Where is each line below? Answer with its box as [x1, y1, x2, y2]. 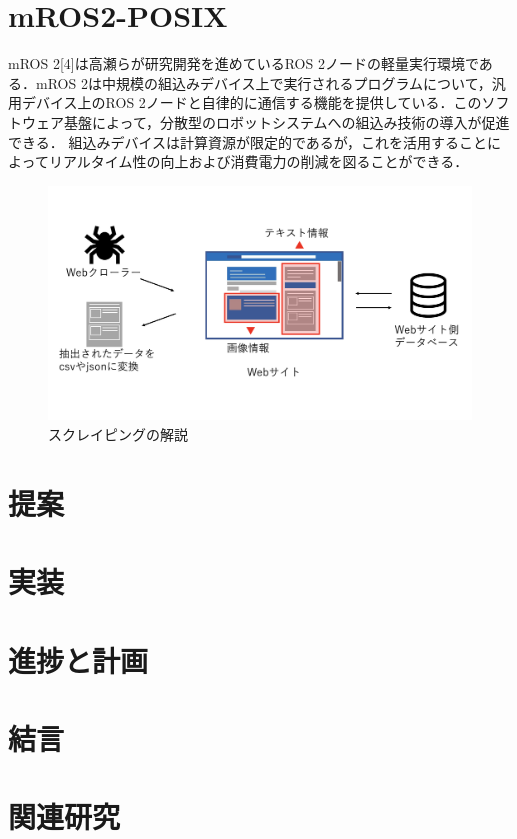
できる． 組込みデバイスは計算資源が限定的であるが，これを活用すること [8, 131, 487, 152]
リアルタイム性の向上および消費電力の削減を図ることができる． [48, 151, 469, 172]
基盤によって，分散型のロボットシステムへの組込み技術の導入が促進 [63, 111, 510, 132]
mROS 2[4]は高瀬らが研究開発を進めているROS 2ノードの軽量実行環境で [8, 53, 479, 74]
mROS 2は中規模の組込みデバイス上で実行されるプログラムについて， [35, 72, 492, 93]
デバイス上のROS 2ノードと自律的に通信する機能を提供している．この [21, 92, 482, 113]
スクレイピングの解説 [48, 424, 188, 445]
